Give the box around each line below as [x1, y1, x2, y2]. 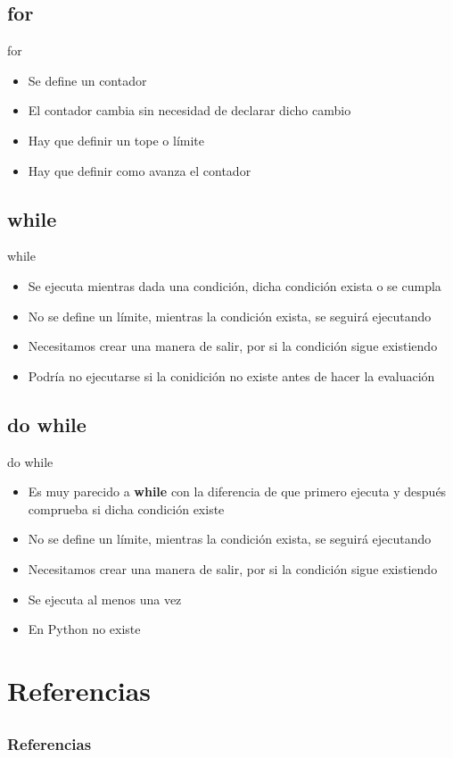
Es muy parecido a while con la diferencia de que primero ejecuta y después [28, 482, 447, 501]
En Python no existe [28, 620, 141, 638]
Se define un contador [28, 71, 147, 89]
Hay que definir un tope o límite [28, 130, 205, 149]
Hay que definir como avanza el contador [28, 161, 251, 179]
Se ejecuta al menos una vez [28, 589, 182, 608]
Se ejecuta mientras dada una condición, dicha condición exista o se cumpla [28, 276, 441, 295]
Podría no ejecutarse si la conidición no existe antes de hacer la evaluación [28, 366, 435, 385]
